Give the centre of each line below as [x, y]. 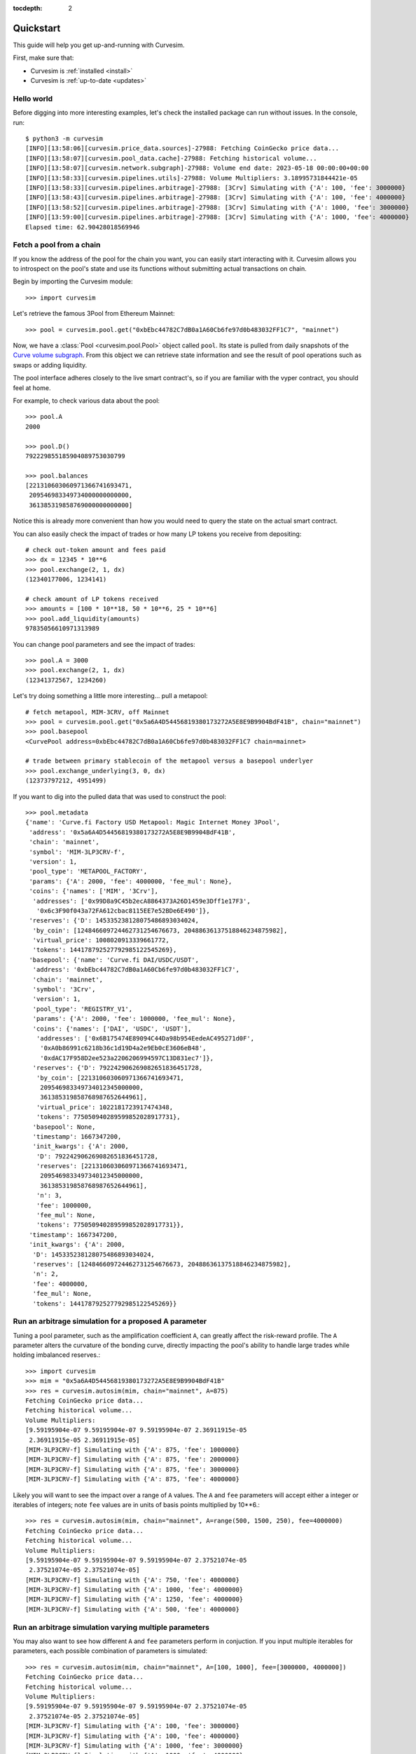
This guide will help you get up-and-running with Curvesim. [99, 45]
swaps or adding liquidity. [50, 365]
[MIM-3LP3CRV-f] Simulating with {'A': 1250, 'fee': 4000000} [134, 1599]
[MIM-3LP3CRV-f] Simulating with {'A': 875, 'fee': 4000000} [132, 1479]
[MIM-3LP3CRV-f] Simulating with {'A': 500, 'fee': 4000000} [132, 1609]
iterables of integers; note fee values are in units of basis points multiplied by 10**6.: [137, 1504]
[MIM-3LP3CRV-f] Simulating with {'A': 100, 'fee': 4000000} [132, 1736]
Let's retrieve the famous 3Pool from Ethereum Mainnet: [94, 314]
